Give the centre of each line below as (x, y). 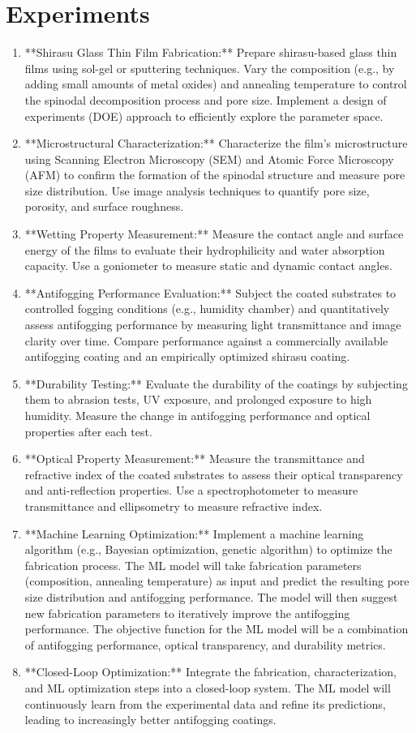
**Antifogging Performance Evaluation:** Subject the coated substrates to (210, 292)
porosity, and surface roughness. (104, 206)
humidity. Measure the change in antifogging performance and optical (197, 415)
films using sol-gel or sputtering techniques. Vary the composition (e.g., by (210, 68)
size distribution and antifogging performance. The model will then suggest (211, 596)
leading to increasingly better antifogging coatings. (150, 720)
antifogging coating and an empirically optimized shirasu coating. (187, 356)
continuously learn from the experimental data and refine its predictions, (205, 703)
